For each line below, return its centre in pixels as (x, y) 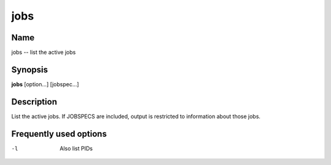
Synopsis (30, 69)
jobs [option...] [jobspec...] (45, 84)
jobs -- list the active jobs (44, 53)
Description (34, 102)
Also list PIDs (76, 148)
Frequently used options (59, 134)
